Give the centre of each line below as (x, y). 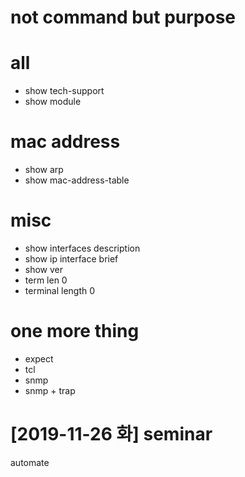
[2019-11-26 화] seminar (111, 434)
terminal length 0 (60, 290)
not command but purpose (123, 17)
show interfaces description (82, 248)
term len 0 (46, 280)
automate (30, 462)
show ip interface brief (71, 259)
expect (39, 358)
